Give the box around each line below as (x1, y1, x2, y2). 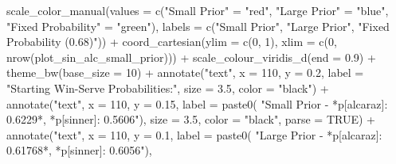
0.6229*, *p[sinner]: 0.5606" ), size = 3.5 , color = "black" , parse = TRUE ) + (6, 111, 376, 128)
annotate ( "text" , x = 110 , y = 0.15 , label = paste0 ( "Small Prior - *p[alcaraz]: (6, 95, 388, 112)
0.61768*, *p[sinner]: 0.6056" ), (6, 142, 152, 158)
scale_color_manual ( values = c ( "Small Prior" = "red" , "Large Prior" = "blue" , (6, 2, 389, 18)
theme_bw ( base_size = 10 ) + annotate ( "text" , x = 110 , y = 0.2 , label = (6, 64, 364, 81)
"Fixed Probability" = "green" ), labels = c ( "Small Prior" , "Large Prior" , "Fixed (6, 17, 390, 34)
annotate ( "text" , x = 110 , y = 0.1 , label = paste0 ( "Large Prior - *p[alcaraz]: (6, 126, 382, 143)
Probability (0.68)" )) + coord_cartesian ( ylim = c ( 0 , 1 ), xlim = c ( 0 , (6, 33, 337, 50)
